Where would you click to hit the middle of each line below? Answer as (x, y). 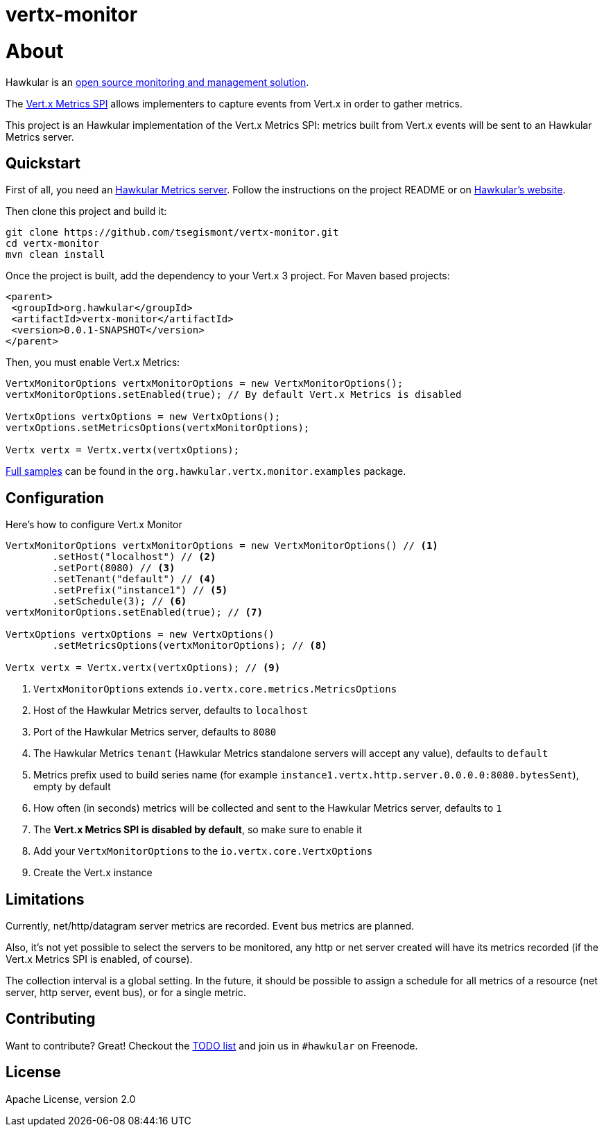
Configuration (55, 498)
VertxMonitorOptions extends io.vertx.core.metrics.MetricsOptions (215, 689)
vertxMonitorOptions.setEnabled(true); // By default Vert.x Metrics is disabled (234, 395)
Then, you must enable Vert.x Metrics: (93, 363)
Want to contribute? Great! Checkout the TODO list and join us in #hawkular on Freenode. (212, 1045)
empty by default (72, 787)
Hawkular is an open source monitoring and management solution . (157, 82)
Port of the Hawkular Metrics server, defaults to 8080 (155, 732)
